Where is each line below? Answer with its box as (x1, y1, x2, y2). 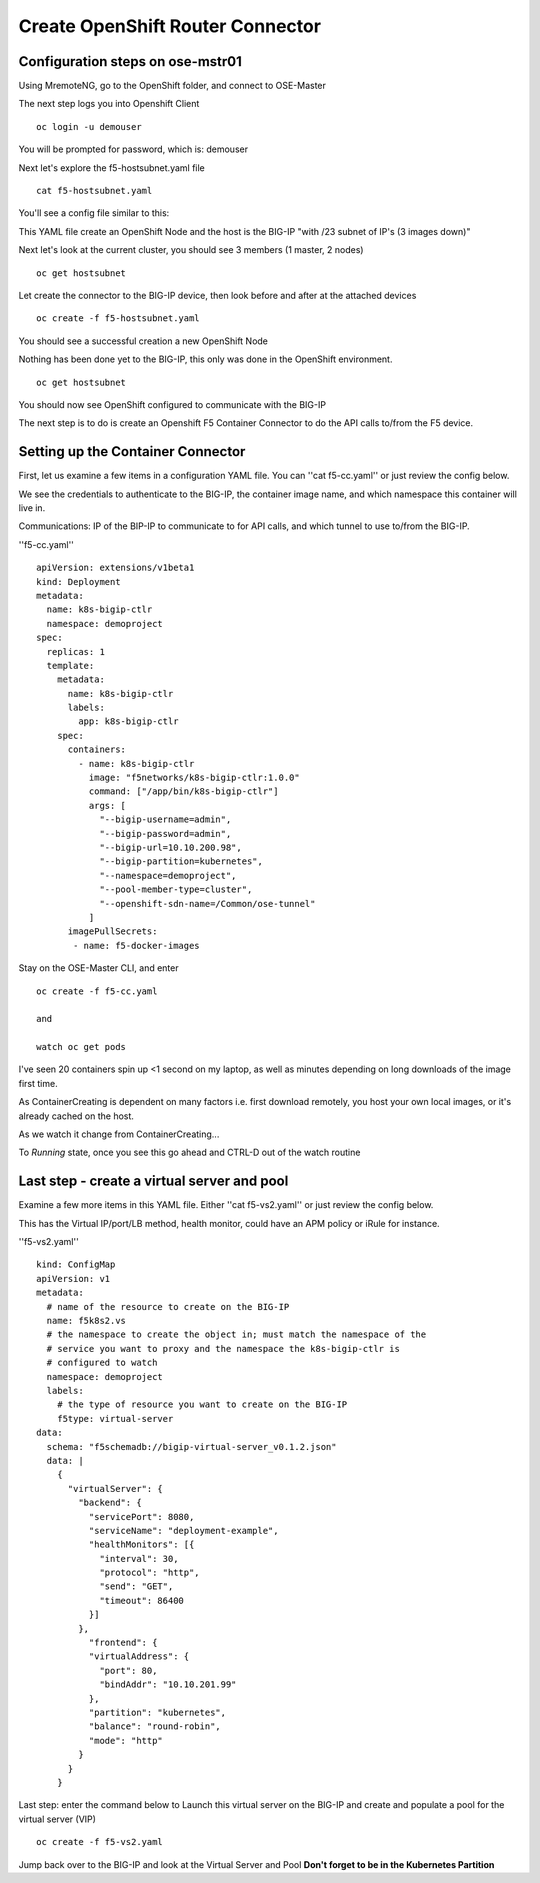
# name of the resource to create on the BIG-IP (46, 1301, 290, 1312)
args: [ (88, 800, 127, 811)
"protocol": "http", (99, 1567, 200, 1579)
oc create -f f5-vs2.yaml (36, 1836, 164, 1848)
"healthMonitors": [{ (88, 1539, 195, 1550)
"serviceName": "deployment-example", (88, 1525, 279, 1536)
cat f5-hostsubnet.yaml (36, 185, 153, 197)
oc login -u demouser (36, 121, 142, 132)
